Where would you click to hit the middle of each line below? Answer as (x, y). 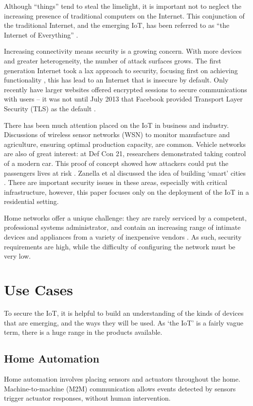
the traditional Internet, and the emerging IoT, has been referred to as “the (117, 25)
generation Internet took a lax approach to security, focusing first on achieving (121, 70)
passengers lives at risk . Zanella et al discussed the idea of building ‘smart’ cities (125, 173)
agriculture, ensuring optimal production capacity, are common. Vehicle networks (125, 144)
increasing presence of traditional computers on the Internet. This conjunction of (124, 15)
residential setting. (31, 201)
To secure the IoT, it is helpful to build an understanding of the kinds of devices (124, 313)
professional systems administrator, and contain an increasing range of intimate (122, 227)
